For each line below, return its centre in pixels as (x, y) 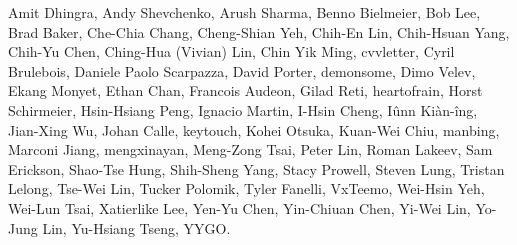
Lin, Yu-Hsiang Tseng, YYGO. (136, 227)
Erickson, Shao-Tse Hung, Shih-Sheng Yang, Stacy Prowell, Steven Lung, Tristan (256, 168)
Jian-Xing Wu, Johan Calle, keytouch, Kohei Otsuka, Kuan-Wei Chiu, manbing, (254, 129)
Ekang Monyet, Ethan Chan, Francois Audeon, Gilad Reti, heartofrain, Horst (245, 90)
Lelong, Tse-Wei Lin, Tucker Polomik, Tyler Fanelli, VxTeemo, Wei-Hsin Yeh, (246, 188)
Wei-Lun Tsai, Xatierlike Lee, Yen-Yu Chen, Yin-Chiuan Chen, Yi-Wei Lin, (239, 207)
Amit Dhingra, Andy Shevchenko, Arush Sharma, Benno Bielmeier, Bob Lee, (244, 12)
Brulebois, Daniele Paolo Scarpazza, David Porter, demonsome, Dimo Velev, (242, 70)
